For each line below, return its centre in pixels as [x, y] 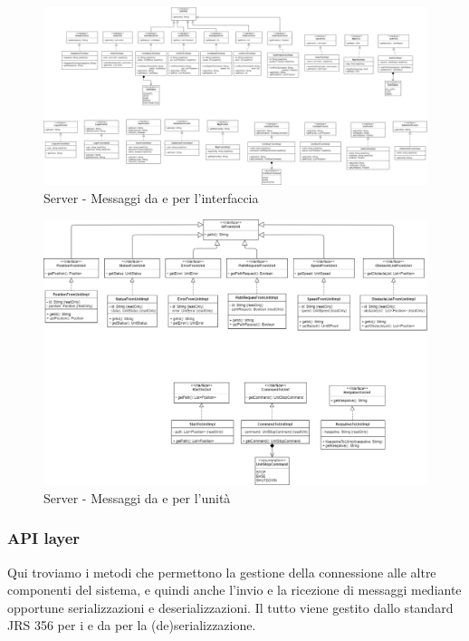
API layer [44, 538]
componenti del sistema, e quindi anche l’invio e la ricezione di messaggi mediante [234, 590]
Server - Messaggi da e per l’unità [137, 497]
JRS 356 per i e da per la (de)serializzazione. [132, 625]
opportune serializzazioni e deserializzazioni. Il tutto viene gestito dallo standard [230, 607]
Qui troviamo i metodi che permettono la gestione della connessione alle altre [222, 572]
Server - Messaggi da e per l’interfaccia [151, 197]
